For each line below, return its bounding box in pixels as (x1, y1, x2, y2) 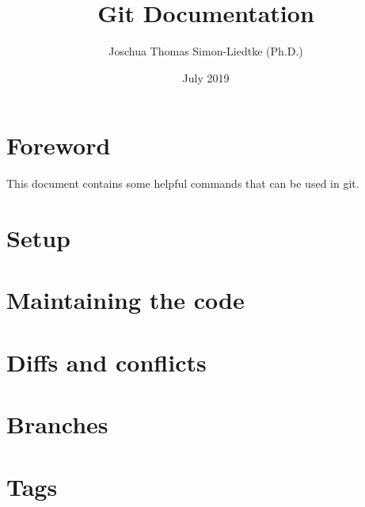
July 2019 (182, 69, 230, 86)
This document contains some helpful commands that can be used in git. (6, 175, 359, 192)
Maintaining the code (6, 284, 245, 316)
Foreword (6, 129, 111, 162)
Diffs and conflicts (6, 345, 207, 378)
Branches (6, 408, 108, 440)
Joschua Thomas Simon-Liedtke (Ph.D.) (108, 43, 303, 59)
